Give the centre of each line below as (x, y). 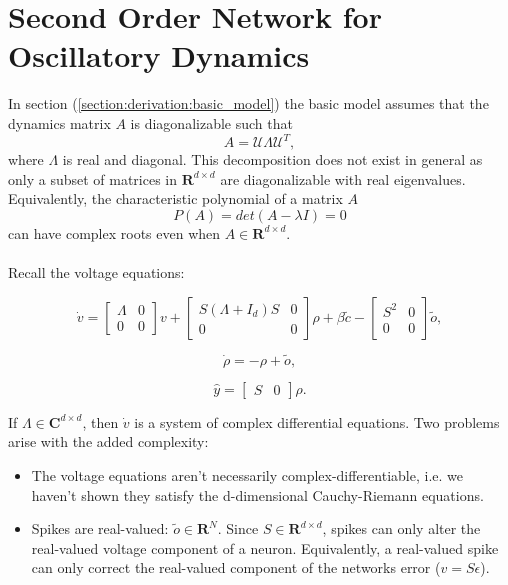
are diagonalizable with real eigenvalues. (343, 178)
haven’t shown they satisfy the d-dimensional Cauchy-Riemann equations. (257, 494)
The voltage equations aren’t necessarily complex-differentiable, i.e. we (247, 474)
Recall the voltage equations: (96, 271)
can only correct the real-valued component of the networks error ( (236, 567)
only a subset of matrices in (93, 178)
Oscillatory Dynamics (159, 55)
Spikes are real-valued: (100, 528)
